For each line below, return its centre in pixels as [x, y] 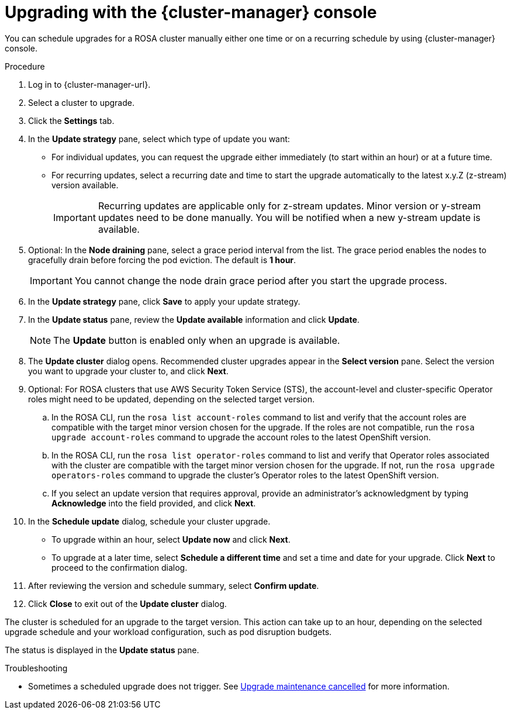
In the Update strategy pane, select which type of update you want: [159, 139]
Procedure [25, 66]
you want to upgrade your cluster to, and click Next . [128, 371]
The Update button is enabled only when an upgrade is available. [197, 340]
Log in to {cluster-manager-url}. [89, 84]
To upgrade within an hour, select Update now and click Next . [171, 539]
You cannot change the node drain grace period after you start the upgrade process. [261, 280]
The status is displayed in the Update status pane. [102, 650]
